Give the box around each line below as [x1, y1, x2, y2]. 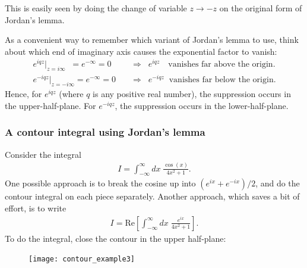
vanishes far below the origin [169, 76, 274, 85]
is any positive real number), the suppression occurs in [93, 88, 291, 100]
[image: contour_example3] [29, 255, 135, 264]
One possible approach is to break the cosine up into [5, 177, 196, 189]
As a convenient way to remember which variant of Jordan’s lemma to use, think [5, 33, 299, 46]
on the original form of [219, 2, 302, 14]
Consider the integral [5, 148, 81, 160]
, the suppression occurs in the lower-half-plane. [115, 99, 289, 111]
